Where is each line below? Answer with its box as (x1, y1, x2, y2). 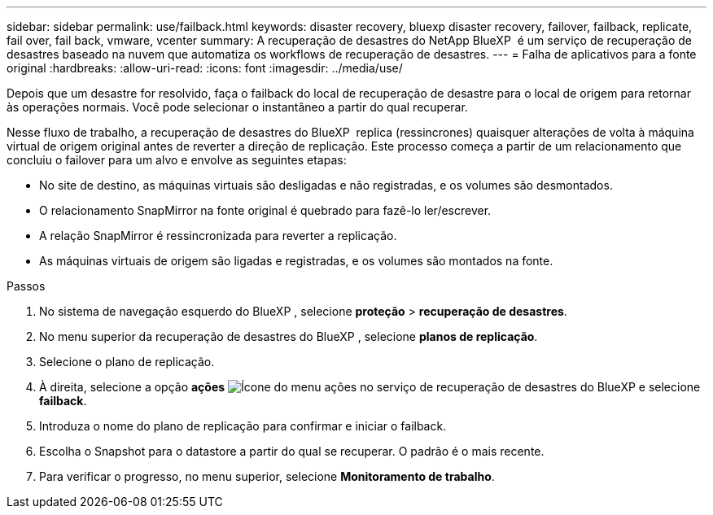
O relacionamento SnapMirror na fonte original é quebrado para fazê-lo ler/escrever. (39, 203, 492, 217)
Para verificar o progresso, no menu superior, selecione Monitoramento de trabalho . (39, 469, 495, 483)
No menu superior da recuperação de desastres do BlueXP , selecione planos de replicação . (39, 330, 538, 343)
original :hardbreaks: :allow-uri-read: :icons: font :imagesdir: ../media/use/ (7, 61, 403, 75)
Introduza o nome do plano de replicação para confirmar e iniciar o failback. (39, 419, 447, 433)
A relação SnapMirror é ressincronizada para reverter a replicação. (39, 229, 397, 242)
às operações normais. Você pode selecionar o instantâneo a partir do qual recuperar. (7, 100, 468, 114)
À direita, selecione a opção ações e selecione (39, 380, 701, 394)
